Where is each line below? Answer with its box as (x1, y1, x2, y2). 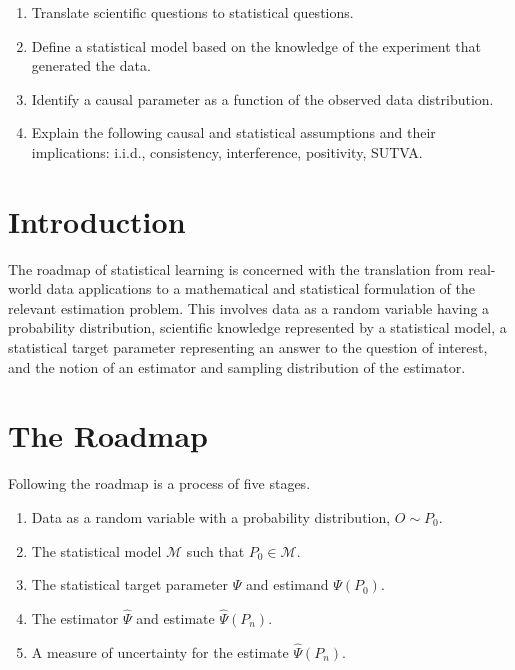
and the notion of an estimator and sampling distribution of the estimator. (8, 356, 466, 377)
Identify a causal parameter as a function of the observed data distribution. (31, 88, 494, 109)
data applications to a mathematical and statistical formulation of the (46, 278, 475, 299)
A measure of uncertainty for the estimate (31, 641, 289, 662)
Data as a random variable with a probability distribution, (31, 506, 391, 527)
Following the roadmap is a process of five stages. (8, 473, 311, 494)
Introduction (8, 200, 186, 241)
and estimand (245, 574, 329, 595)
